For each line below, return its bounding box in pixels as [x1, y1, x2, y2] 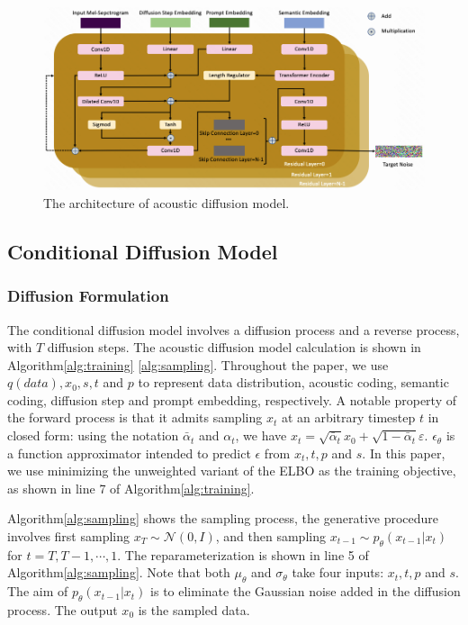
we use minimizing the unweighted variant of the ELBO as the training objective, [7, 461, 456, 480]
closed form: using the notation [7, 426, 179, 445]
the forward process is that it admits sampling [7, 408, 263, 427]
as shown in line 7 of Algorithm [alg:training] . [7, 478, 255, 497]
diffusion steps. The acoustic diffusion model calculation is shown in [47, 338, 421, 357]
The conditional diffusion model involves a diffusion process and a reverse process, [7, 320, 460, 339]
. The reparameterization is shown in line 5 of [117, 545, 369, 564]
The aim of [7, 582, 68, 601]
